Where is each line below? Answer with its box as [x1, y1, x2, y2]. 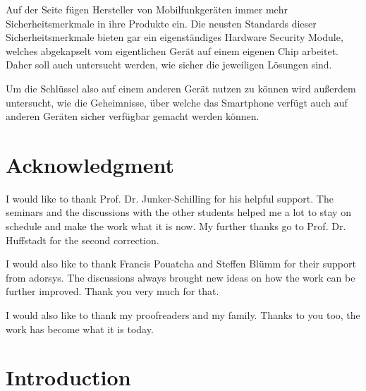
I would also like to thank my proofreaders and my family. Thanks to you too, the [6, 308, 360, 323]
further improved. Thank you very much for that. [6, 284, 219, 299]
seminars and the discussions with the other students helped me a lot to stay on [6, 205, 351, 219]
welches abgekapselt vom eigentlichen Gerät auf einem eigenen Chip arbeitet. [6, 43, 339, 58]
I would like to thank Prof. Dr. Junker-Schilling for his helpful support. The [6, 191, 334, 205]
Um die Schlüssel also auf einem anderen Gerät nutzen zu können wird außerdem [6, 80, 356, 95]
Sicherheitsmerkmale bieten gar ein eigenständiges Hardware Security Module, [6, 30, 343, 44]
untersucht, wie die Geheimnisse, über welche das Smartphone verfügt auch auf [6, 95, 348, 109]
